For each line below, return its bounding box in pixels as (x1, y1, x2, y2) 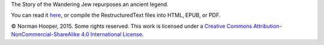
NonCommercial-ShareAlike (11, 31, 80, 38)
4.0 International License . (81, 31, 144, 38)
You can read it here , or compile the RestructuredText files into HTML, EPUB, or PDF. (11, 12, 221, 19)
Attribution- (253, 22, 282, 30)
